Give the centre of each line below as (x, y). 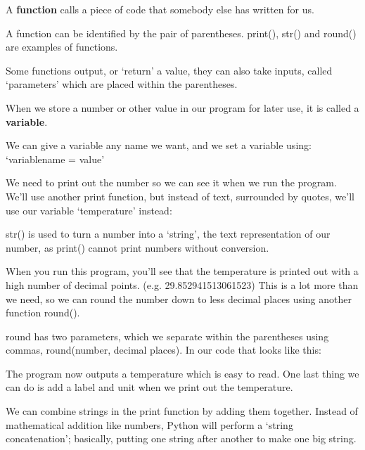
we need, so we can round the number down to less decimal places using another (179, 298)
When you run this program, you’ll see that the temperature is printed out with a (182, 271)
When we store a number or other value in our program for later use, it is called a (182, 107)
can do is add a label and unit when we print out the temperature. (149, 387)
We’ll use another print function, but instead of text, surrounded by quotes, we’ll (180, 196)
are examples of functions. (62, 47)
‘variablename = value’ (55, 159)
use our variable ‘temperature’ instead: (89, 210)
